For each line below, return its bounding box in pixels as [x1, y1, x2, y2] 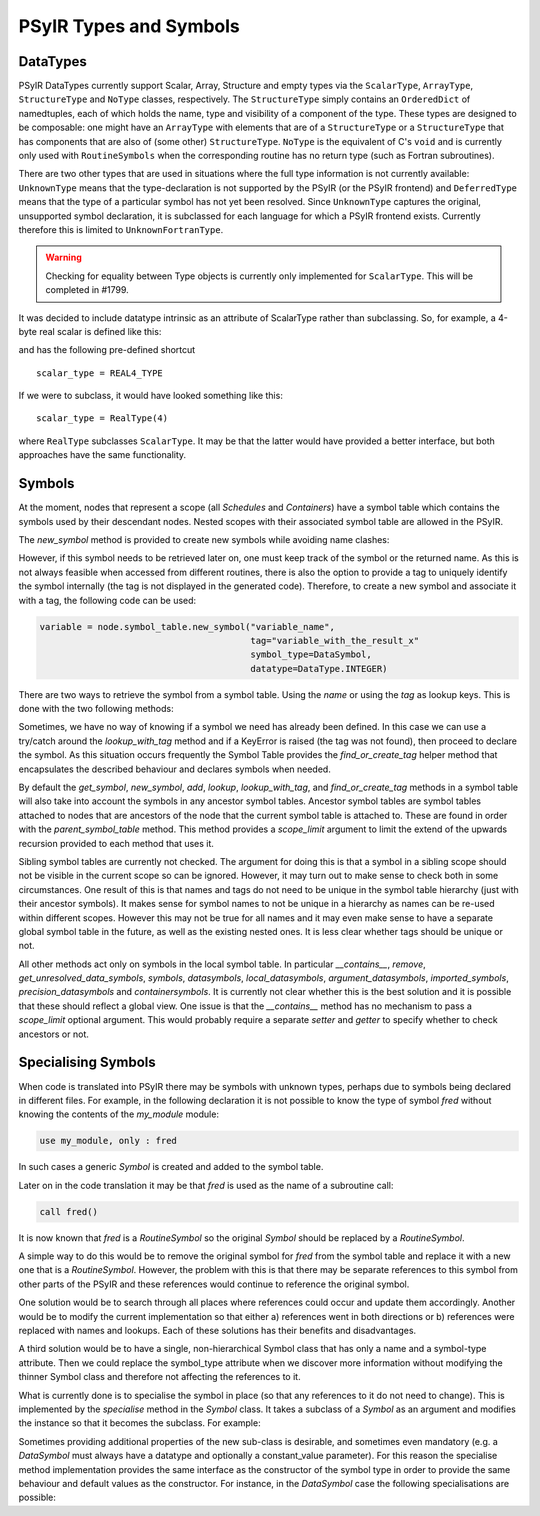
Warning [45, 251, 82, 264]
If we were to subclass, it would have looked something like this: [18, 390, 284, 402]
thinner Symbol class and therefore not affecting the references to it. [18, 1371, 301, 1383]
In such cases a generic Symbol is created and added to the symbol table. [18, 1161, 324, 1173]
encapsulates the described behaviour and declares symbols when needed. [18, 763, 332, 775]
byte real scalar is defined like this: [18, 325, 162, 337]
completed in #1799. [45, 284, 129, 296]
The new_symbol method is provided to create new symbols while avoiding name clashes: [18, 533, 390, 545]
